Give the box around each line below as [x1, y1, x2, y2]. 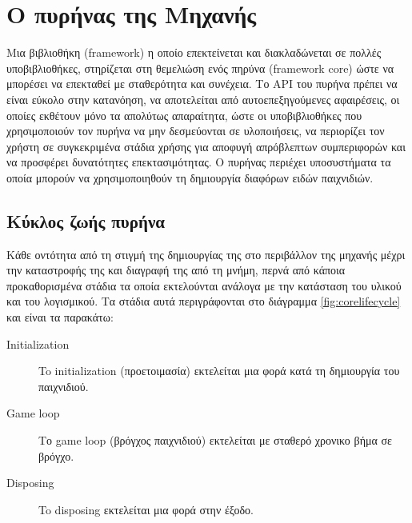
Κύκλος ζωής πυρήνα [6, 208, 166, 233]
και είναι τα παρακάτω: [6, 309, 114, 325]
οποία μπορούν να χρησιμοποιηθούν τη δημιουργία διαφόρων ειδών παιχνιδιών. [6, 169, 374, 186]
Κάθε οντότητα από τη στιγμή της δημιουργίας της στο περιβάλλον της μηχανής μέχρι [6, 246, 406, 262]
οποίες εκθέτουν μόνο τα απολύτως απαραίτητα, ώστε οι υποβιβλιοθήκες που [6, 106, 362, 123]
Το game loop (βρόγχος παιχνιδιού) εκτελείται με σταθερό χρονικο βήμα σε [38, 432, 392, 449]
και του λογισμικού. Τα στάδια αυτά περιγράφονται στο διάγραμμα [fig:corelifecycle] [6, 293, 401, 309]
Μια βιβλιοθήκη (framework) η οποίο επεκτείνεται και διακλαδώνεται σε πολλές [6, 44, 382, 61]
